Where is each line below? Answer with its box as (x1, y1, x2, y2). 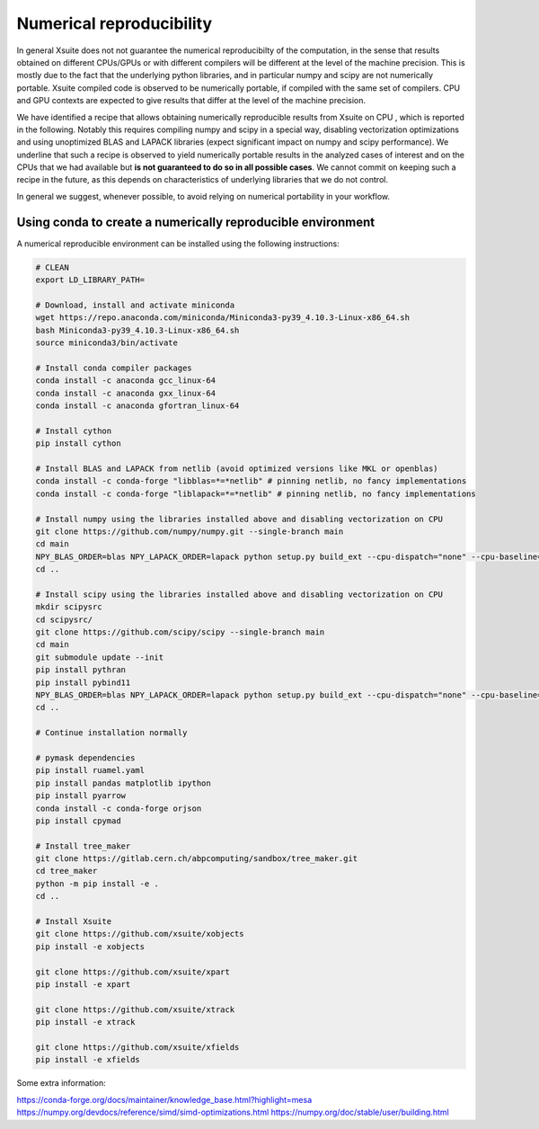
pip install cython (35, 439, 121, 449)
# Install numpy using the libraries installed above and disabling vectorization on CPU (35, 513, 444, 524)
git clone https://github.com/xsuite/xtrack (35, 1004, 235, 1015)
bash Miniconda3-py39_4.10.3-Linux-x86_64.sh (35, 324, 240, 335)
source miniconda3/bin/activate (35, 338, 179, 348)
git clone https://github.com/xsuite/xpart (35, 966, 231, 977)
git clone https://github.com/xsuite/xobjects (35, 929, 244, 939)
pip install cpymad (35, 815, 121, 826)
